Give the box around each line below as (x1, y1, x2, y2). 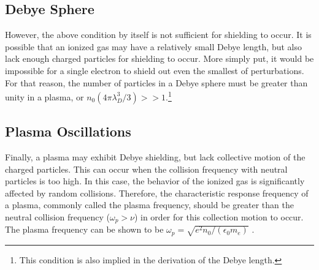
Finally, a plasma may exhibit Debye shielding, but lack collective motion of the (5, 151, 306, 163)
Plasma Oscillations (5, 122, 131, 141)
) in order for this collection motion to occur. (134, 211, 304, 223)
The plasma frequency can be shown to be (5, 223, 164, 236)
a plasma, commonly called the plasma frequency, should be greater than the (5, 198, 294, 211)
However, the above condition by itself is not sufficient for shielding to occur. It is (5, 28, 312, 41)
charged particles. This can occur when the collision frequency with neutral (5, 162, 288, 175)
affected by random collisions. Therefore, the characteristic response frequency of (5, 186, 309, 199)
